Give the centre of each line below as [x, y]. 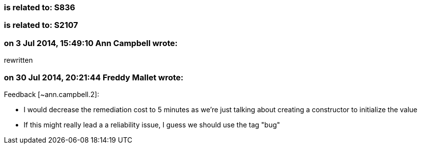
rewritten [18, 60]
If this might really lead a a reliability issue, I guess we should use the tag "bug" [152, 124]
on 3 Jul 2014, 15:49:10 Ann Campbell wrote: [91, 43]
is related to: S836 [40, 7]
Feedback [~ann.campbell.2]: [52, 94]
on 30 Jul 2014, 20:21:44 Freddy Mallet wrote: [94, 77]
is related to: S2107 [41, 25]
